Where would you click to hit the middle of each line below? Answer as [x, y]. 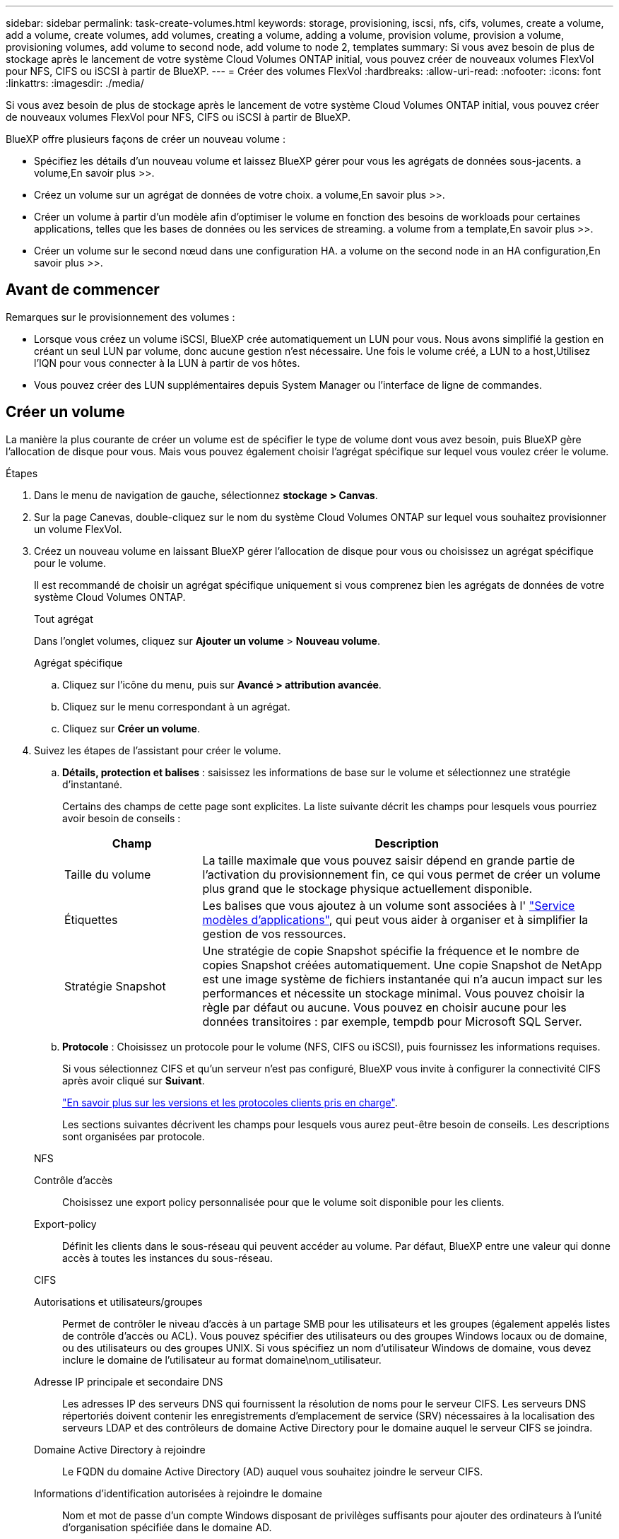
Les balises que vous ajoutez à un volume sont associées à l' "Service [389, 905]
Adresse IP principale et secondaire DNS [129, 1381]
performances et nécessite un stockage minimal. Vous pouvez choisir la [394, 993]
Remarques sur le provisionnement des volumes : [120, 317]
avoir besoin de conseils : [122, 818]
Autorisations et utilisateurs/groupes [118, 1301]
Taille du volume [108, 874]
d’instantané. [93, 784]
